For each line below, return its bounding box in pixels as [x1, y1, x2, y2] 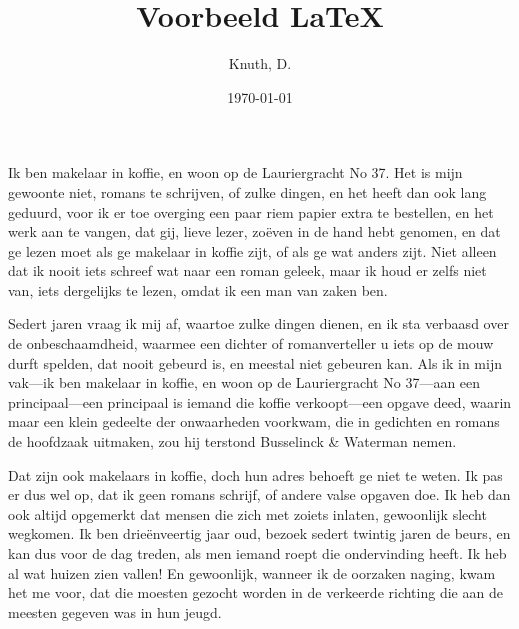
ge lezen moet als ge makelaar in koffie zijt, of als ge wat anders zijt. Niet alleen [8, 240, 497, 261]
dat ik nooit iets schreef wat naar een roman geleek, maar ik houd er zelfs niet [8, 260, 487, 281]
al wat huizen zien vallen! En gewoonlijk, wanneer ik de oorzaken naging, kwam [8, 562, 496, 583]
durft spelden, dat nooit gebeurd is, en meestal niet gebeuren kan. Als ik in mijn [8, 352, 502, 373]
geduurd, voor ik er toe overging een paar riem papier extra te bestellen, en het [8, 201, 494, 222]
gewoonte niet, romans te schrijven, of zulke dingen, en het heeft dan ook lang [8, 181, 487, 202]
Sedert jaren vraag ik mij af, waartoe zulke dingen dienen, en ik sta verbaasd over [8, 313, 509, 334]
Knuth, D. [228, 53, 292, 74]
